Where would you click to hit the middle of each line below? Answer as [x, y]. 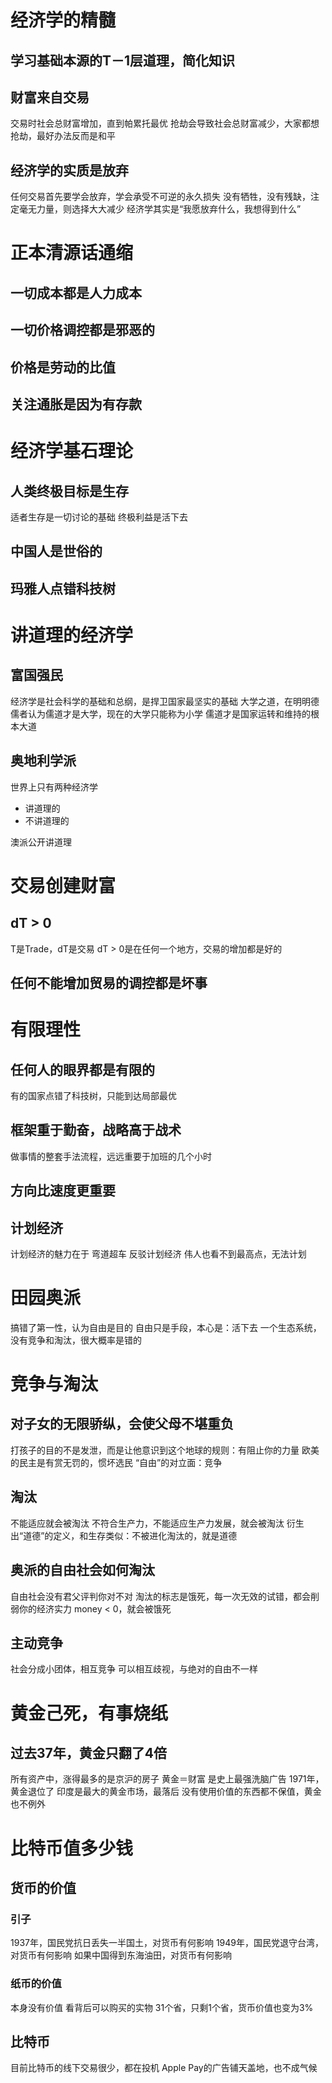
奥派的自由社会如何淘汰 [82, 1570]
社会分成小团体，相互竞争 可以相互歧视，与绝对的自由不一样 [134, 1669]
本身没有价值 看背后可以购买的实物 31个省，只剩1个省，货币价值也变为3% [162, 2007]
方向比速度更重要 [63, 1191]
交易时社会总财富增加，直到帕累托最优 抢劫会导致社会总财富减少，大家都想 [165, 123]
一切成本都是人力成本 [76, 292]
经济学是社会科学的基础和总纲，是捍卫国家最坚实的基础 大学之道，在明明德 [165, 701]
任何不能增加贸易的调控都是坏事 [109, 982]
